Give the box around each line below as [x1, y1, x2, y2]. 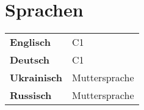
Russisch [10, 88, 52, 103]
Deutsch [10, 53, 50, 67]
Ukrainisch [10, 70, 62, 85]
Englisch [10, 35, 51, 50]
